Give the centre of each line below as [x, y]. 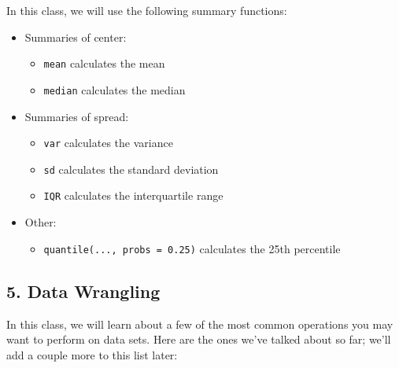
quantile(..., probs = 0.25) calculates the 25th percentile [192, 248]
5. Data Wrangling [83, 291]
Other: [41, 222]
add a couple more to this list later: [92, 354]
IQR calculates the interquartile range [133, 195]
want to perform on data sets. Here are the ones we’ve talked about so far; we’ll [199, 339]
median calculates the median [115, 89]
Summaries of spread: [77, 116]
